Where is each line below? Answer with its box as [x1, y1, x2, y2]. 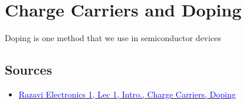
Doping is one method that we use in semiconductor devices [5, 32, 221, 44]
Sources [5, 61, 53, 79]
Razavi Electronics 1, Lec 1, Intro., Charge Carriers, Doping [18, 88, 236, 100]
